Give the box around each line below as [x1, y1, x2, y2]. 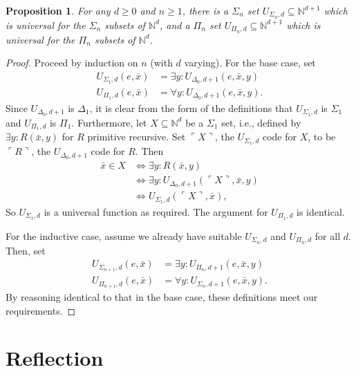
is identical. [297, 204, 345, 218]
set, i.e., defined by [221, 115, 301, 129]
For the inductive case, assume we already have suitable [6, 228, 242, 243]
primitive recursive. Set [87, 129, 186, 144]
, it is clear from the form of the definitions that [89, 100, 293, 115]
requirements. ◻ [6, 303, 76, 317]
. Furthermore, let [71, 115, 147, 129]
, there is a [182, 3, 229, 17]
